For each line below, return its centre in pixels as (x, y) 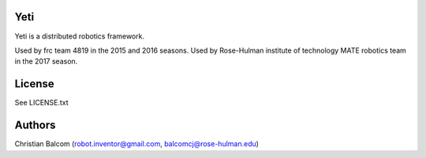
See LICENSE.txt (41, 103)
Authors (35, 125)
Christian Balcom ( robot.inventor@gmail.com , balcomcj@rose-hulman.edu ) (137, 144)
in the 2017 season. (46, 61)
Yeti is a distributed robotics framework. (80, 36)
